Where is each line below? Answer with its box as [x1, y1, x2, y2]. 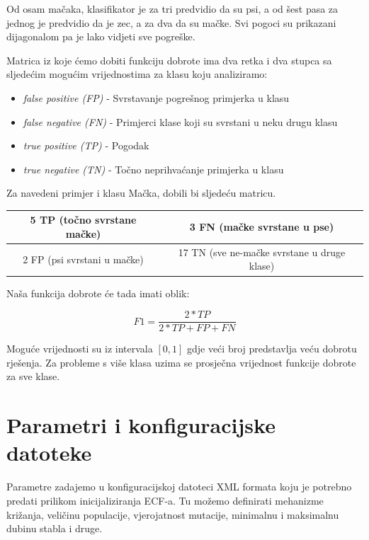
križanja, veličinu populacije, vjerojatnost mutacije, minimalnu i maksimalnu [6, 507, 339, 522]
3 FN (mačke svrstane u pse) [189, 219, 334, 234]
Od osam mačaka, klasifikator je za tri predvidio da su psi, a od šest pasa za [6, 1, 339, 16]
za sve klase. [6, 369, 60, 384]
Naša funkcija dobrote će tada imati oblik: [6, 285, 190, 300]
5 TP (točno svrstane [30, 212, 137, 227]
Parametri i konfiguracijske [6, 410, 276, 440]
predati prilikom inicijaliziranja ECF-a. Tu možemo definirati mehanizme [6, 493, 324, 507]
